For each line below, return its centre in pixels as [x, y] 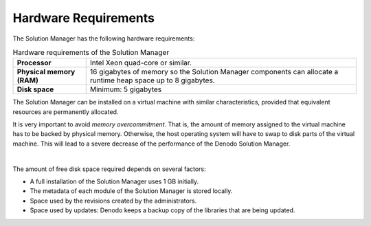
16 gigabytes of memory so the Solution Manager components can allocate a [214, 72]
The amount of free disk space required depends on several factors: [109, 169]
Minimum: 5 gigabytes [126, 89]
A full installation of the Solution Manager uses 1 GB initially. [114, 181]
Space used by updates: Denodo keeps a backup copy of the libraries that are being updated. [162, 210]
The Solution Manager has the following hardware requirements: [104, 38]
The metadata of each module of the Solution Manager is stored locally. [131, 191]
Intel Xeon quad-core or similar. [141, 63]
